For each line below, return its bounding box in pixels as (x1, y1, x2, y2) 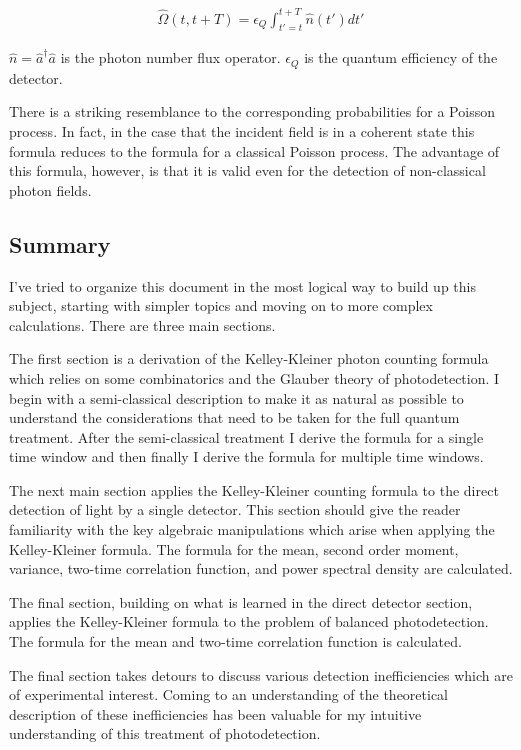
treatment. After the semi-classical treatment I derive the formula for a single (9, 426, 484, 447)
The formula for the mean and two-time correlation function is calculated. (9, 631, 462, 652)
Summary (9, 228, 111, 259)
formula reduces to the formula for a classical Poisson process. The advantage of (9, 140, 500, 161)
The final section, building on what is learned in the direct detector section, (9, 591, 473, 612)
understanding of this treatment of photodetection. (9, 723, 321, 744)
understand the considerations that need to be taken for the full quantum (9, 407, 460, 428)
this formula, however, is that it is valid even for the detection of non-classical (9, 160, 486, 181)
